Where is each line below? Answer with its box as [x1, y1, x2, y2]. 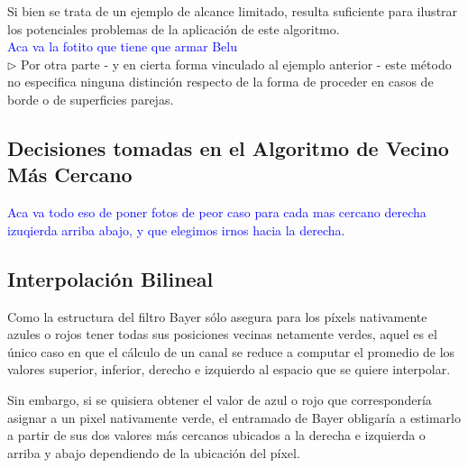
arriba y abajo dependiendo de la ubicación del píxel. [7, 443, 300, 462]
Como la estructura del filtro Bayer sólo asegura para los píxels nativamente [7, 307, 427, 326]
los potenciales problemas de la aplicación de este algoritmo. [7, 19, 340, 38]
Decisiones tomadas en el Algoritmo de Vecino [7, 133, 449, 161]
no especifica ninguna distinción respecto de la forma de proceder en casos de [7, 72, 434, 91]
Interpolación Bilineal [7, 264, 214, 292]
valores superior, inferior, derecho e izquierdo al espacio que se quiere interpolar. [7, 360, 451, 379]
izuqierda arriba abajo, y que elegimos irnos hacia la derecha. [7, 220, 345, 239]
